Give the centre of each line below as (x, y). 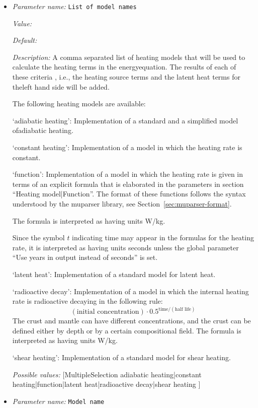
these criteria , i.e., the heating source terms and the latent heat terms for (126, 77)
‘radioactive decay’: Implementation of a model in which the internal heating (131, 291)
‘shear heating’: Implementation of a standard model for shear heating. (121, 357)
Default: (25, 40)
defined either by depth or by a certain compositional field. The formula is (127, 330)
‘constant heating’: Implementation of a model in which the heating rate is (127, 147)
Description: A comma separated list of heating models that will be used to (129, 57)
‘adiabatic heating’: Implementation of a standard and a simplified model (125, 120)
